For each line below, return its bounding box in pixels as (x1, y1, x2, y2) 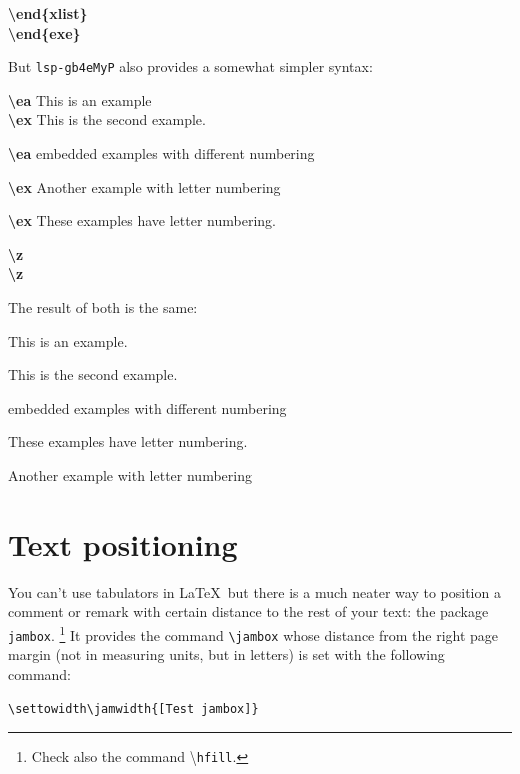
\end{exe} (8, 22, 81, 43)
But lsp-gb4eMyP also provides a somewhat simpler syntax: (8, 56, 373, 77)
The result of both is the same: (8, 297, 198, 317)
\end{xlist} (8, 3, 88, 23)
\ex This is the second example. (8, 109, 206, 130)
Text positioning (8, 523, 238, 564)
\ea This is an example (8, 89, 152, 110)
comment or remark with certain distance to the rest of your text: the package (8, 601, 489, 622)
